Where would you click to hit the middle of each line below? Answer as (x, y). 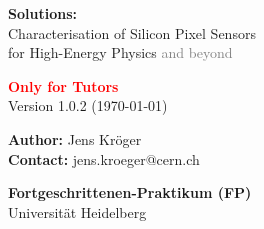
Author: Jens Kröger (75, 138)
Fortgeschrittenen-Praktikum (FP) (130, 192)
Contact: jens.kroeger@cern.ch (104, 158)
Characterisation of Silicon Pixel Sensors (132, 32)
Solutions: (42, 13)
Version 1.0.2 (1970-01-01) (88, 105)
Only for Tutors (63, 85)
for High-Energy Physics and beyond (120, 52)
